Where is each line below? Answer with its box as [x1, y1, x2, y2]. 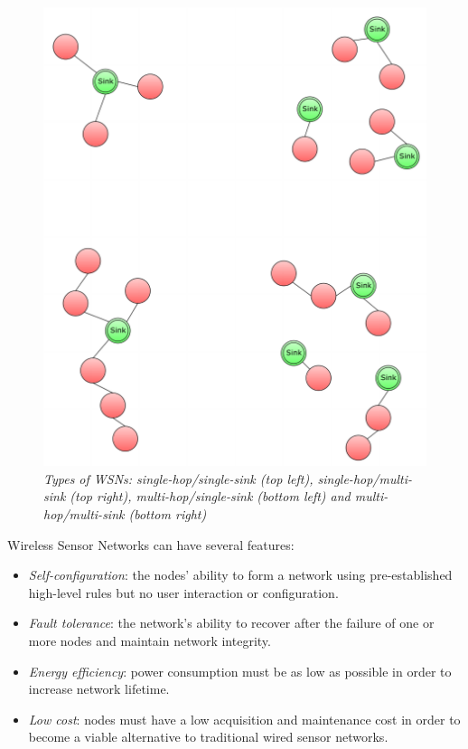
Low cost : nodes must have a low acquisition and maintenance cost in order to [28, 709, 461, 728]
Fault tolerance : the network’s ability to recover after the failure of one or [28, 613, 435, 632]
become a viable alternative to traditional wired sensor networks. [28, 727, 388, 746]
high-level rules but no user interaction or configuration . [28, 583, 339, 602]
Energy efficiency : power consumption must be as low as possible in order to [28, 661, 452, 680]
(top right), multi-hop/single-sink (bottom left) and [70, 487, 351, 506]
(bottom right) [128, 504, 207, 523]
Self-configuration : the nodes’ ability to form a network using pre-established [28, 565, 453, 584]
